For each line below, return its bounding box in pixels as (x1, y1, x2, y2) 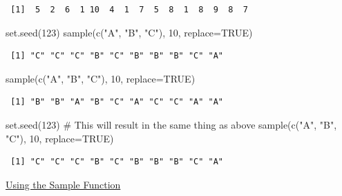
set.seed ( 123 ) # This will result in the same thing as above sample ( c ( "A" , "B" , (6, 117, 337, 131)
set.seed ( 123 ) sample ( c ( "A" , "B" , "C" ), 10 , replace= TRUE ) (6, 25, 253, 39)
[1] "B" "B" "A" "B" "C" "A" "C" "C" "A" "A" (10, 97, 223, 107)
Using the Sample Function (6, 177, 121, 191)
